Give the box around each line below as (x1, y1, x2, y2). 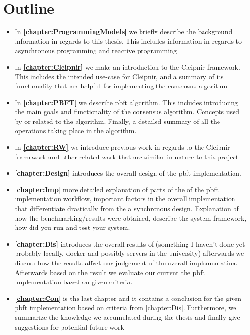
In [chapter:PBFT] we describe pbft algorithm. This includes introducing (15, 97, 238, 107)
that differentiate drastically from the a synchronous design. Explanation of (15, 203, 239, 213)
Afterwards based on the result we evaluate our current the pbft (15, 267, 205, 277)
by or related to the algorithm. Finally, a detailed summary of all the (15, 116, 220, 126)
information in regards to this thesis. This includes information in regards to (15, 35, 242, 46)
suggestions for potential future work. (15, 321, 126, 332)
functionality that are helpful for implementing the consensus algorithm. (15, 81, 229, 91)
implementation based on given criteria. (15, 277, 133, 287)
